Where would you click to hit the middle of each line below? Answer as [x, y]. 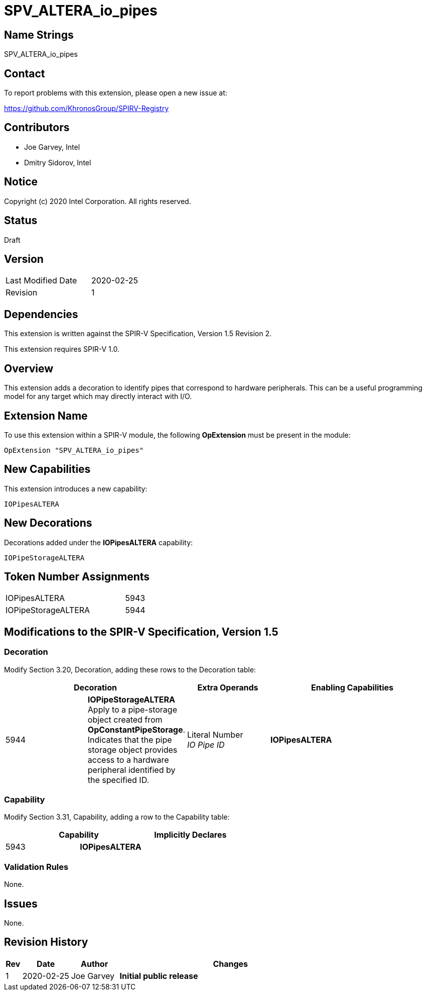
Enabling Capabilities [352, 687]
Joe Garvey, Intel [52, 147]
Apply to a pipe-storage [132, 709]
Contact [25, 73]
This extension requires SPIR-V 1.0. [62, 349]
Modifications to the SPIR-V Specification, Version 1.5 [141, 632]
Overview [29, 368]
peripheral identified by [131, 770]
